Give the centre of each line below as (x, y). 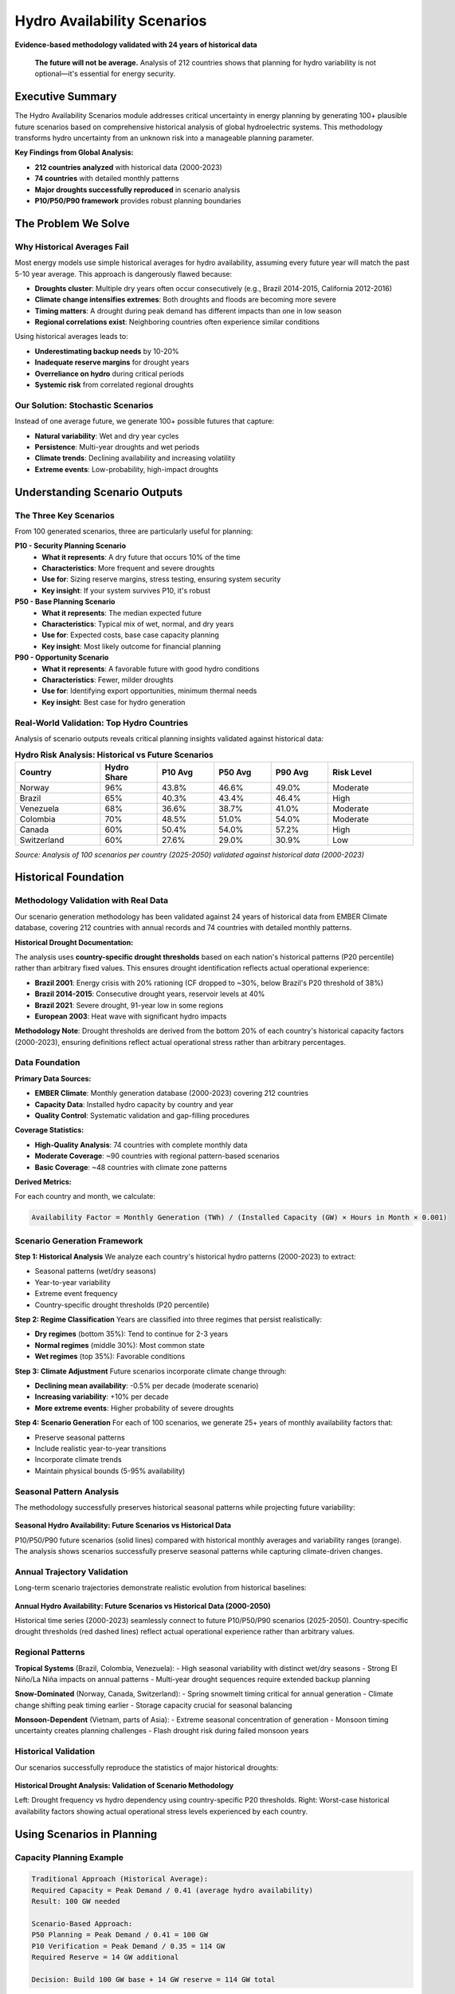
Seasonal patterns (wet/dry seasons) (96, 1271)
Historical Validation (55, 1752)
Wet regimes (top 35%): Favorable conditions (110, 1357)
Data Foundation (47, 1062)
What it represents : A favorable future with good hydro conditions (151, 668)
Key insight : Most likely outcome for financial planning (131, 646)
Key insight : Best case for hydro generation (114, 702)
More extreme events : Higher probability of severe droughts (134, 1408)
